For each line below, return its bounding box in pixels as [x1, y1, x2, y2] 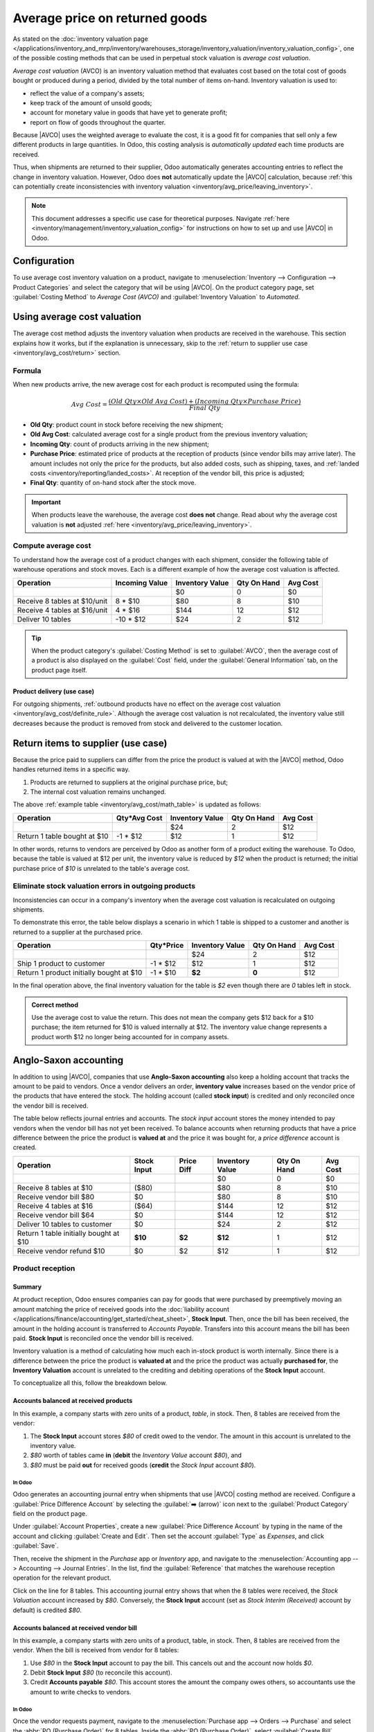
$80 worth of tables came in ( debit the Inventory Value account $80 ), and [30, 1451, 242, 1460]
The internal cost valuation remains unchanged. [30, 787, 166, 796]
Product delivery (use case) [12, 687, 95, 696]
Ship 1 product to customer [17, 959, 105, 969]
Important [31, 497, 62, 506]
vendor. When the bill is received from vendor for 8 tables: [12, 1646, 179, 1654]
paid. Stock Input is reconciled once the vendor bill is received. [12, 1334, 194, 1342]
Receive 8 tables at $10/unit [17, 596, 107, 606]
